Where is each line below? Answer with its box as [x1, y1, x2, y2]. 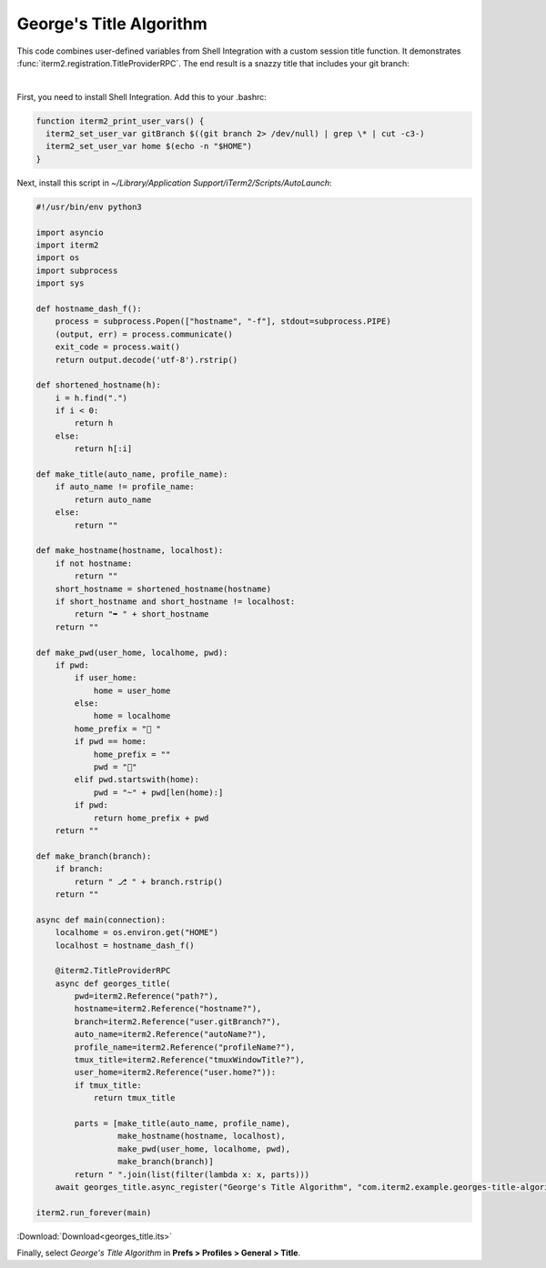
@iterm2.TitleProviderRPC [55, 965, 171, 976]
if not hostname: [55, 558, 133, 569]
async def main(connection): [35, 914, 167, 925]
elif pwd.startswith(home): [74, 774, 200, 785]
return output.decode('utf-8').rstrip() [55, 355, 238, 365]
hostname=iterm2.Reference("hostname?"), [74, 1003, 262, 1014]
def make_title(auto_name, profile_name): [35, 469, 228, 479]
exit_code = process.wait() [55, 342, 181, 352]
